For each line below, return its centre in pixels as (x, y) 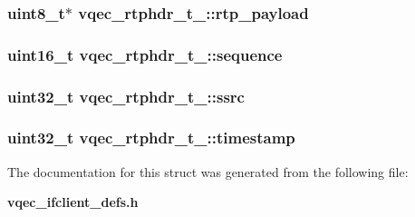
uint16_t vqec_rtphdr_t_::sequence (145, 54)
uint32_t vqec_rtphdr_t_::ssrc (126, 96)
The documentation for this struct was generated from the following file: (208, 171)
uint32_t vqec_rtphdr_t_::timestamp (151, 138)
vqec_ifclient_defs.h (73, 202)
